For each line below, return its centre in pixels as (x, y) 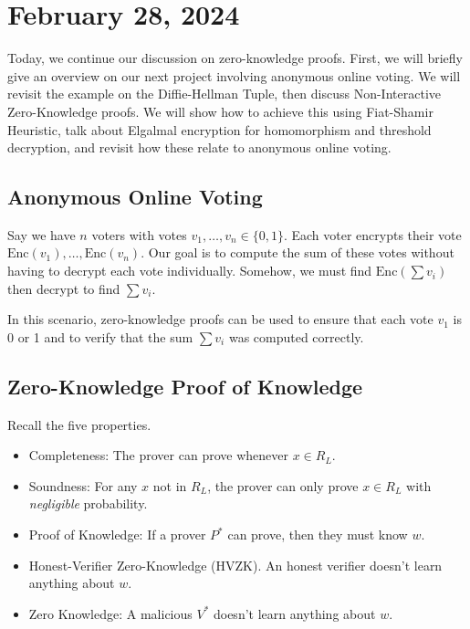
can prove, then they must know (318, 535)
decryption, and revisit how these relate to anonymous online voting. (199, 147)
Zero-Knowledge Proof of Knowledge (185, 386)
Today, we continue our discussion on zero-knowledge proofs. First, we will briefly (235, 58)
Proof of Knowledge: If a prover (117, 535)
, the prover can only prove (283, 485)
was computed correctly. (296, 336)
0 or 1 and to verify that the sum (100, 336)
